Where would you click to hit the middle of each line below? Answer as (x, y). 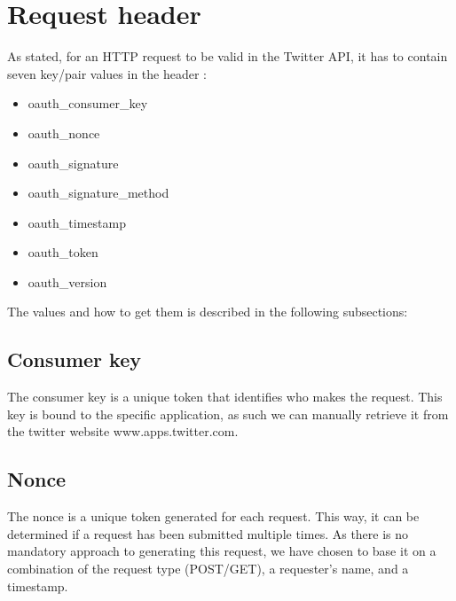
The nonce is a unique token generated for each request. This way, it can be (213, 516)
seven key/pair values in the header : (107, 73)
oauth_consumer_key (88, 103)
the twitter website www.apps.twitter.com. (123, 431)
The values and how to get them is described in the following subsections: (208, 312)
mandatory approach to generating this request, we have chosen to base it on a (222, 551)
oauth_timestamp (77, 222)
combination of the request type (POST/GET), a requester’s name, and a (208, 569)
